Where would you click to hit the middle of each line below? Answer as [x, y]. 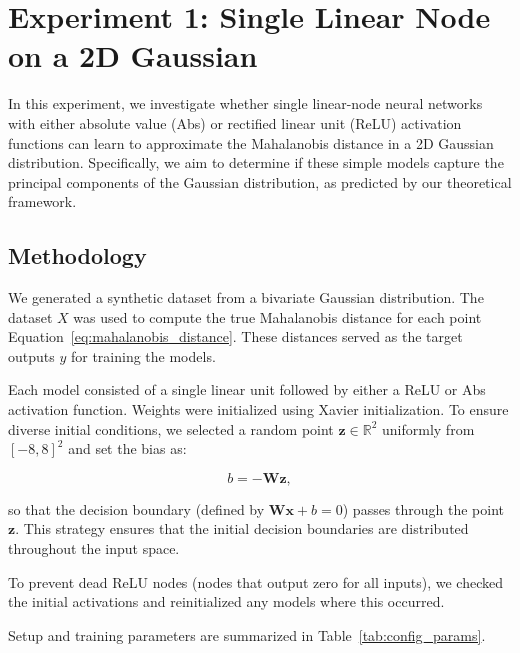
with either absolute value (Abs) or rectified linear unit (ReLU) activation [235, 122]
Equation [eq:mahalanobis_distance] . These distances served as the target [235, 336]
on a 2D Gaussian [133, 55]
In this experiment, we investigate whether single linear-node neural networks [245, 103]
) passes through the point [423, 508]
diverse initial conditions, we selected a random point [171, 428]
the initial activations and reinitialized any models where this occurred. [226, 601]
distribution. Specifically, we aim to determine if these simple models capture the [256, 162]
